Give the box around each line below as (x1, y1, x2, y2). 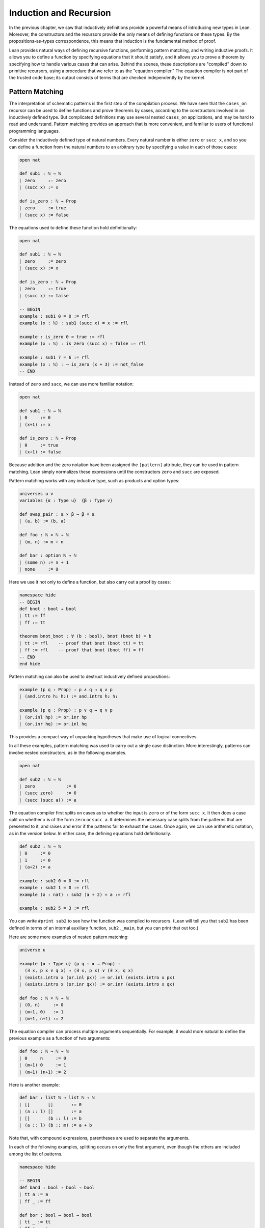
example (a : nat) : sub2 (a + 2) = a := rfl (19, 892, 131, 897)
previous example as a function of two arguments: (9, 1035, 110, 1041)
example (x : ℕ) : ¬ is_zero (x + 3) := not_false (19, 362, 144, 367)
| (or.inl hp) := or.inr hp (19, 714, 87, 720)
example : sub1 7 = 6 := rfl (19, 355, 90, 361)
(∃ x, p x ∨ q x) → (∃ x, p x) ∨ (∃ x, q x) (25, 968, 133, 974)
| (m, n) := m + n (19, 539, 64, 545)
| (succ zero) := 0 (19, 790, 77, 796)
